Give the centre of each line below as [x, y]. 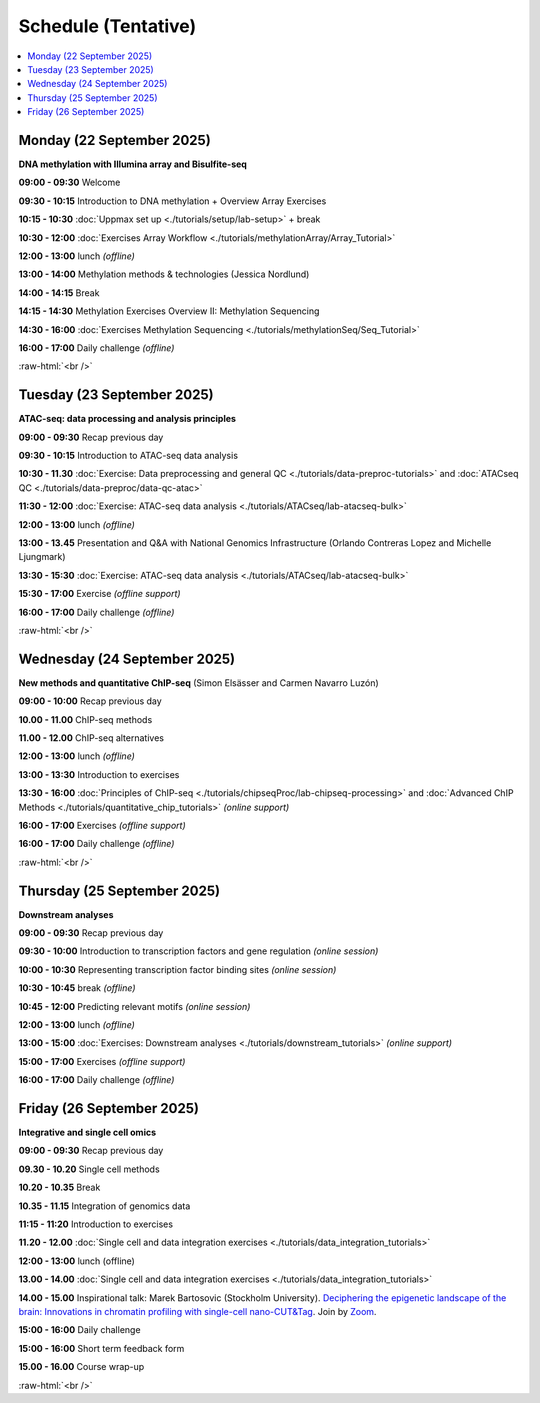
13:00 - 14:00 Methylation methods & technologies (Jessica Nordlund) [164, 274]
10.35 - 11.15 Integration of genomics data [104, 1206]
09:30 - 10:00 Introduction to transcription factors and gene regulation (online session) [198, 951]
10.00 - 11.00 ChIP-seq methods [85, 719]
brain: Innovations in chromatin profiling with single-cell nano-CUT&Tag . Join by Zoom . [197, 1311]
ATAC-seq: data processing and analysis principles [127, 419]
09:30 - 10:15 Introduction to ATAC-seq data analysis [128, 455]
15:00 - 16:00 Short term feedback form [101, 1348]
